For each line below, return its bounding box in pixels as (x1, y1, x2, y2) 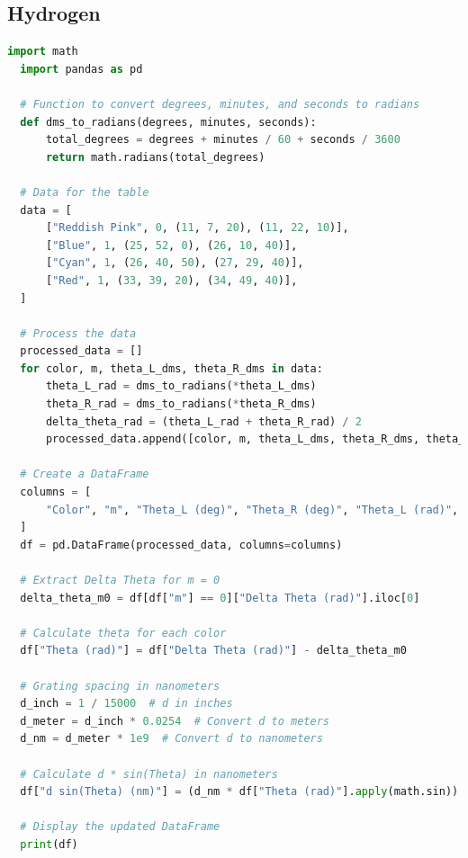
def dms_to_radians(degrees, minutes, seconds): (20, 115, 317, 129)
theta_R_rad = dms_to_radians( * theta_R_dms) (45, 398, 317, 411)
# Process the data (20, 326, 137, 340)
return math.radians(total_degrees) (45, 150, 265, 164)
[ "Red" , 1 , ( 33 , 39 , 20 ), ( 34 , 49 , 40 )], (45, 273, 298, 287)
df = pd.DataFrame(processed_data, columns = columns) (20, 538, 343, 551)
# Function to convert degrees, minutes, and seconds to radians (20, 97, 420, 111)
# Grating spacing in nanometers (20, 679, 220, 693)
